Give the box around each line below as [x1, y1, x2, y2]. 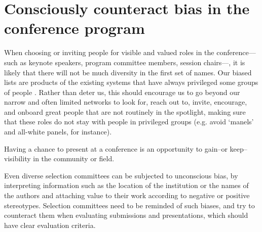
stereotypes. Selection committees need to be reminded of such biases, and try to [4, 200, 255, 210]
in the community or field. [33, 153, 115, 164]
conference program [4, 18, 145, 38]
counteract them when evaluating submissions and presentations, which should [4, 210, 248, 220]
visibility [4, 153, 31, 164]
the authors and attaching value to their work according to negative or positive [4, 190, 250, 201]
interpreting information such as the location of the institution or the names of [4, 180, 249, 191]
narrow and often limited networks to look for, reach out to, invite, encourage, [4, 97, 247, 107]
